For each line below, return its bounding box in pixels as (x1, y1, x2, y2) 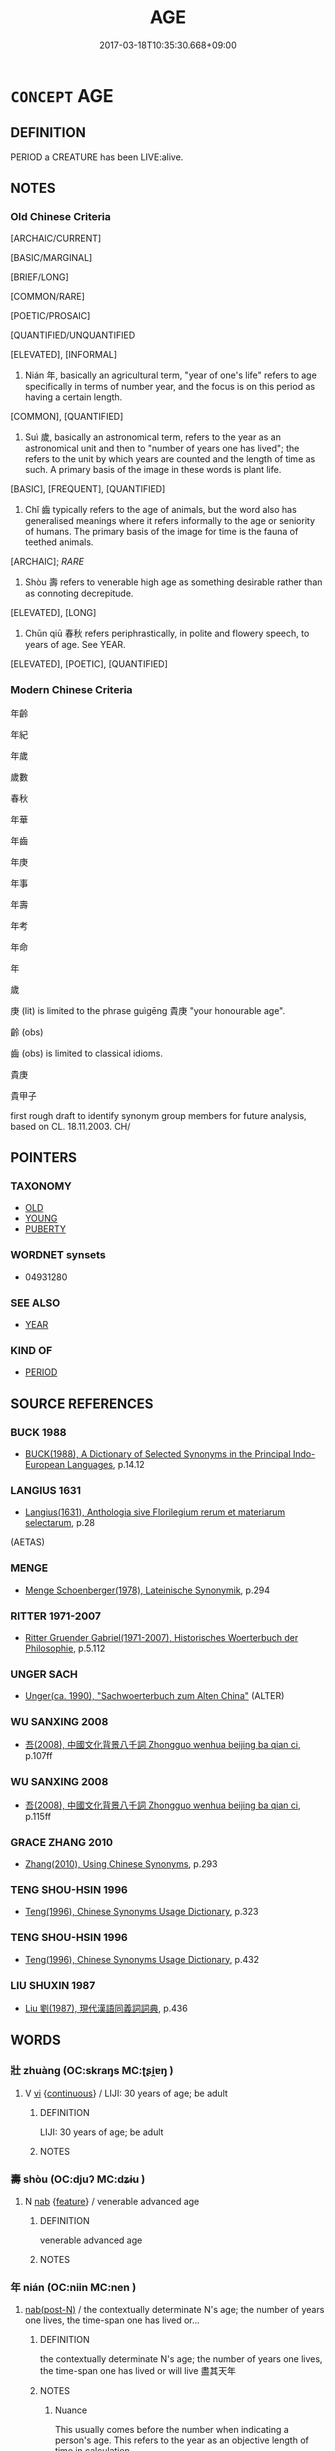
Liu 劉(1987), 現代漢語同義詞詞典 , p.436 (24, 2002, 188, 2014)
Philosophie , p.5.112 (24, 1642, 106, 1654)
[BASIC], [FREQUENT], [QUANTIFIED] (10, 483, 166, 495)
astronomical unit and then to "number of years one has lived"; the (24, 442, 300, 455)
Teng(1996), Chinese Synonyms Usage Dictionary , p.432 (24, 1953, 260, 1965)
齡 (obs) (10, 1026, 44, 1038)
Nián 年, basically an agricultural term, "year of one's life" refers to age (24, 369, 317, 381)
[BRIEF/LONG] (10, 271, 70, 283)
